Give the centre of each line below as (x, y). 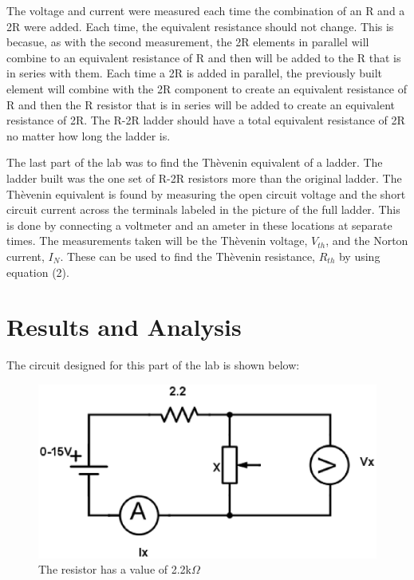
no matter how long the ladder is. (89, 135)
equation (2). (38, 272)
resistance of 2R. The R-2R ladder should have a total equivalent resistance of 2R (206, 120)
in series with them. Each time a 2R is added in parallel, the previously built (194, 73)
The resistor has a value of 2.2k (115, 569)
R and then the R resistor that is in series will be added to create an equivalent (201, 104)
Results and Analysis (124, 327)
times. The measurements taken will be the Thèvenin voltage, (157, 241)
